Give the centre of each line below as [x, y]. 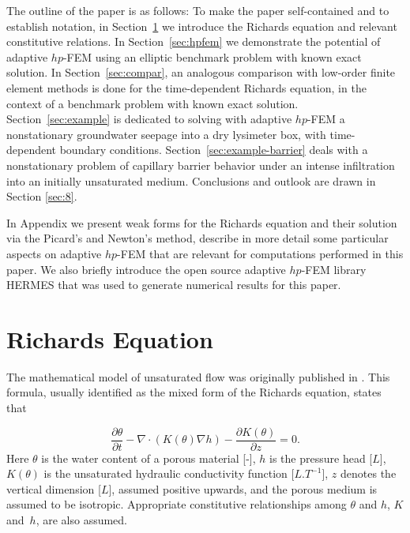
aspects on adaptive [54, 253]
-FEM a [326, 119]
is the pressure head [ [321, 458]
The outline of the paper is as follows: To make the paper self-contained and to [198, 10]
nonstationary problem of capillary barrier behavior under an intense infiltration [201, 165]
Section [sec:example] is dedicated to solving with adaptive [149, 119]
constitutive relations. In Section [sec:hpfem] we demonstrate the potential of [194, 41]
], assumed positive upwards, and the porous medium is [243, 488]
